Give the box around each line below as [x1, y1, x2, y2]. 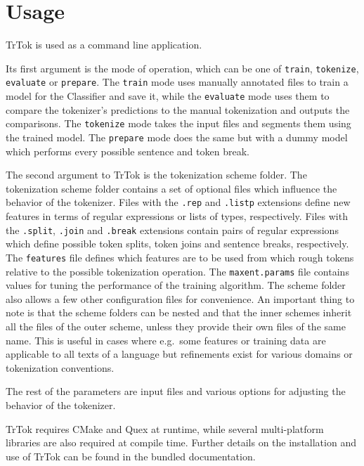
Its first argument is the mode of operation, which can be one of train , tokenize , [6, 60, 359, 75]
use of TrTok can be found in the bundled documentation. [6, 448, 256, 463]
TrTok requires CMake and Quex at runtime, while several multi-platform [6, 421, 324, 436]
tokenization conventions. [6, 360, 115, 375]
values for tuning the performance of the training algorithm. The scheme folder [6, 278, 346, 292]
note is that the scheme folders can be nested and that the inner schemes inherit [6, 305, 352, 320]
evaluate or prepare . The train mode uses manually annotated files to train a [6, 75, 349, 89]
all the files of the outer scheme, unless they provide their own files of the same [6, 318, 346, 333]
